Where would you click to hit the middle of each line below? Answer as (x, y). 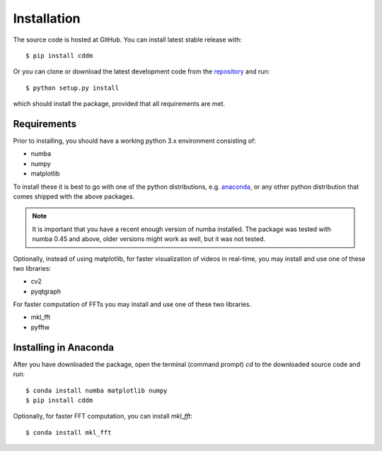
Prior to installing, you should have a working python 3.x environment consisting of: (134, 141)
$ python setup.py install (73, 88)
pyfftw (40, 327)
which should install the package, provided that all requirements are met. (119, 104)
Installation (47, 18)
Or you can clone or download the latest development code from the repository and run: (141, 71)
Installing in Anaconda (64, 347)
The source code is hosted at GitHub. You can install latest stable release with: (127, 40)
